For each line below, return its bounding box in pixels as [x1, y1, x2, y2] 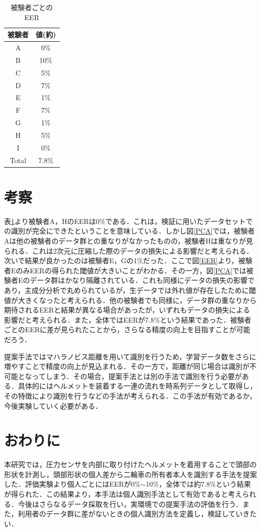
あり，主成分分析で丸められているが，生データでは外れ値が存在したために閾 [4, 285, 256, 295]
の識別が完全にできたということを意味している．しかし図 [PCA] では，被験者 [4, 225, 255, 236]
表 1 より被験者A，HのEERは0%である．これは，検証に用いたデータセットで [4, 215, 253, 226]
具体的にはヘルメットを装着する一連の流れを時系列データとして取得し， [18, 381, 257, 391]
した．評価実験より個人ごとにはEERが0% [4, 479, 141, 489]
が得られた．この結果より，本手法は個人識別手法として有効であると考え [4, 489, 242, 499]
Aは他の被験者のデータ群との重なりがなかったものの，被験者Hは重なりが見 [4, 236, 253, 246]
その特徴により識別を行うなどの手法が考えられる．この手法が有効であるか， [4, 390, 256, 401]
